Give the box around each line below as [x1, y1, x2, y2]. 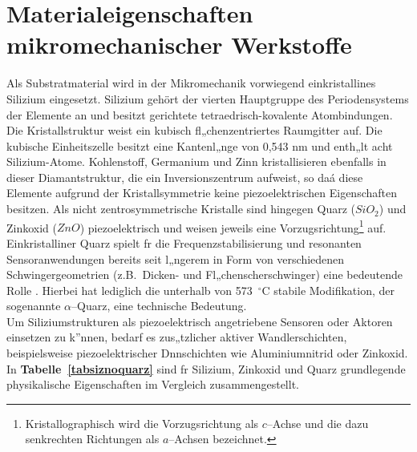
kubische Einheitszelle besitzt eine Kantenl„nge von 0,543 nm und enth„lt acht [6, 137, 393, 154]
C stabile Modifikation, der [261, 281, 395, 298]
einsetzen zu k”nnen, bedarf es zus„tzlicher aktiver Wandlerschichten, [6, 329, 347, 345]
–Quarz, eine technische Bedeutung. [71, 297, 247, 314]
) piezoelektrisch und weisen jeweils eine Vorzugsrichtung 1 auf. [79, 216, 387, 236]
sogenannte [6, 297, 61, 314]
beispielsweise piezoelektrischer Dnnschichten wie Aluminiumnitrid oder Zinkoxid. [6, 345, 408, 361]
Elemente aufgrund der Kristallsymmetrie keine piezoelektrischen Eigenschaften [6, 184, 398, 201]
